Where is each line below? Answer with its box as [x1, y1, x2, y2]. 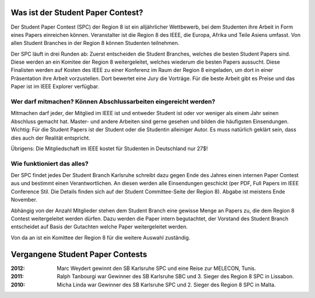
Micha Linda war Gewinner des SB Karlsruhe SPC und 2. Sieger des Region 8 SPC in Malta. [57, 281, 276, 288]
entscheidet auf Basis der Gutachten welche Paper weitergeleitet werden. [10, 223, 188, 230]
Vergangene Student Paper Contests [10, 249, 148, 259]
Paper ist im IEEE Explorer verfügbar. [10, 83, 99, 90]
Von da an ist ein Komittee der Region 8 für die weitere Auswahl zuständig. [10, 234, 191, 241]
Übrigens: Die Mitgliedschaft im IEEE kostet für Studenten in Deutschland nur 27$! [10, 145, 208, 152]
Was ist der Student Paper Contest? [10, 8, 143, 18]
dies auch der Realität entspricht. [10, 134, 90, 141]
